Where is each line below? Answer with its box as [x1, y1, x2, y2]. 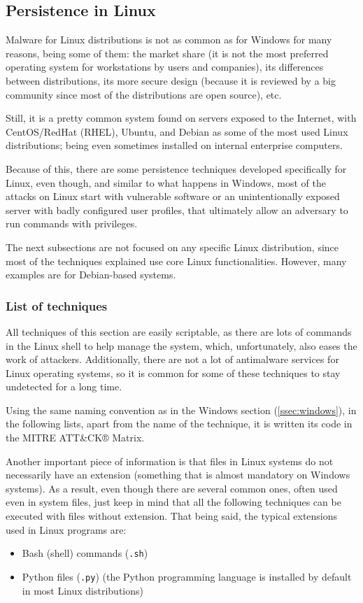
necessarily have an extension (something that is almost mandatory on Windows [6, 467, 350, 482]
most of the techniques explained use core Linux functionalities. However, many [6, 253, 347, 268]
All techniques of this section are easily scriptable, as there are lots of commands [6, 324, 352, 339]
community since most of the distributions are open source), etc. [6, 87, 282, 101]
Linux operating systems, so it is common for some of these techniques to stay [6, 365, 341, 380]
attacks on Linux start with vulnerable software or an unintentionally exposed [6, 189, 340, 204]
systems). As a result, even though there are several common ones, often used [6, 481, 338, 495]
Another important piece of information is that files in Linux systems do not [6, 453, 334, 468]
